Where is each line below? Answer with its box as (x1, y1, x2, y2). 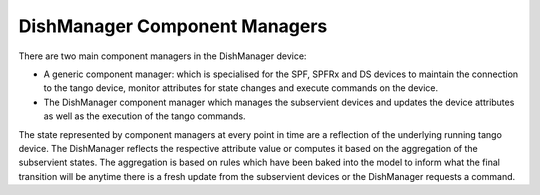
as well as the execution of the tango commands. (43, 110, 246, 122)
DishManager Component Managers (18, 15, 328, 37)
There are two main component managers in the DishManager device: (18, 50, 307, 62)
